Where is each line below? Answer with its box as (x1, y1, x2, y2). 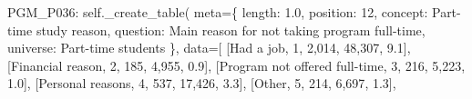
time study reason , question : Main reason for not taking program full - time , (7, 20, 426, 39)
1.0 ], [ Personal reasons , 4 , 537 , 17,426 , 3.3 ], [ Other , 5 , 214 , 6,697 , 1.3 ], (7, 74, 396, 93)
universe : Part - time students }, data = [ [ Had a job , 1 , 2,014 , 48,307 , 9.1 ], (7, 38, 411, 57)
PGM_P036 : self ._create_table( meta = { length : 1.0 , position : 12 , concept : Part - (7, 3, 461, 21)
